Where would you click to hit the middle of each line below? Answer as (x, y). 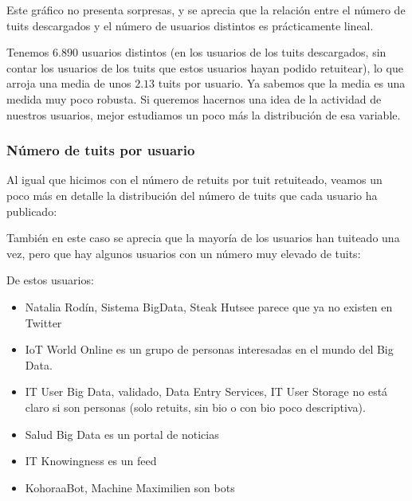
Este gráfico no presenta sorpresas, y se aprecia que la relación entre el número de (206, 10)
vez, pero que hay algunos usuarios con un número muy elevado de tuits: (184, 253)
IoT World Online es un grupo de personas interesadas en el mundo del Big (209, 349)
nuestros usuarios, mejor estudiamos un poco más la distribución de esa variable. (204, 114)
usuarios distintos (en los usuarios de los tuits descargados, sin (234, 52)
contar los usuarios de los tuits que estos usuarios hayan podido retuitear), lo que (205, 67)
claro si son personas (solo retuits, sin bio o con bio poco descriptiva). (195, 407)
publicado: (32, 211)
